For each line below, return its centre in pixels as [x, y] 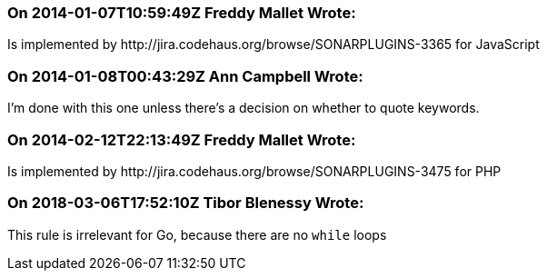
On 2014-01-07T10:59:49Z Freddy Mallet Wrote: [182, 13]
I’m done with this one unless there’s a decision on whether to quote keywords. [244, 108]
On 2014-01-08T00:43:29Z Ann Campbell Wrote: [185, 76]
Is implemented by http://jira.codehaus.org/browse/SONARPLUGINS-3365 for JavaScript [273, 45]
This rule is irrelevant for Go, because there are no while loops [197, 234]
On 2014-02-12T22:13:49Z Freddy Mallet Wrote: [182, 139]
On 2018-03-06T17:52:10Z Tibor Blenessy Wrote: [186, 203]
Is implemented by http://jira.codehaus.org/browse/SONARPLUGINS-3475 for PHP [254, 171]
